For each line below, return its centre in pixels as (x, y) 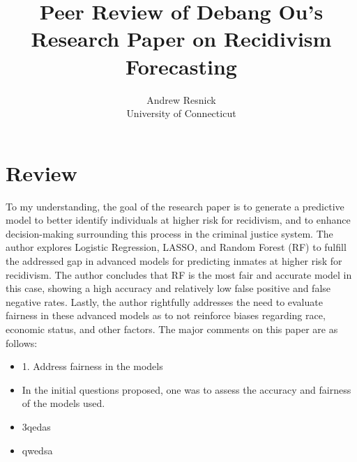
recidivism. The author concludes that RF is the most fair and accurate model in (179, 274)
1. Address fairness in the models (92, 366)
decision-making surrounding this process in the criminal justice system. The (169, 233)
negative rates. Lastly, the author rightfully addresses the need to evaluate (164, 301)
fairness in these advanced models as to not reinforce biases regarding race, (166, 315)
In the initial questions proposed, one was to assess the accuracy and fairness (187, 389)
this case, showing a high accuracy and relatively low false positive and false (168, 288)
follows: (22, 342)
